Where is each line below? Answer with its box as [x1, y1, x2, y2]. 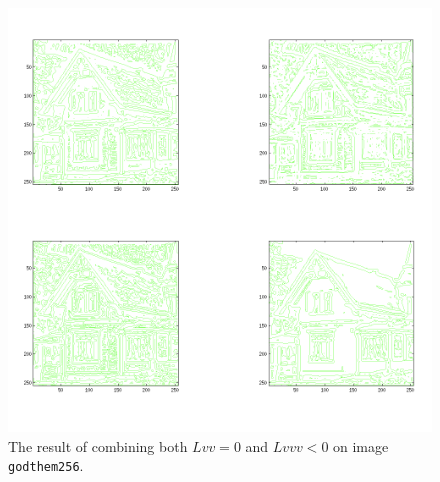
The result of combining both [8, 435, 188, 456]
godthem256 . [8, 455, 84, 476]
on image [333, 435, 389, 456]
